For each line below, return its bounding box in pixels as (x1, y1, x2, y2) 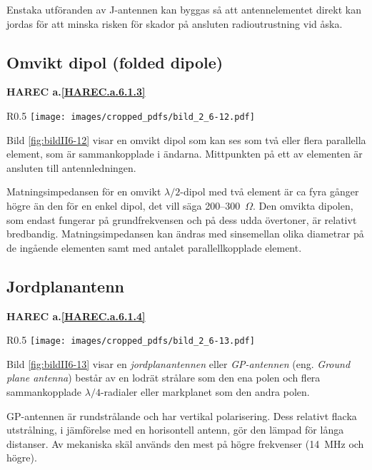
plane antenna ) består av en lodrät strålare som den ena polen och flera (6, 370, 321, 385)
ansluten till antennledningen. (6, 160, 136, 175)
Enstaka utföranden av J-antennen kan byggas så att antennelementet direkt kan (6, 2, 361, 16)
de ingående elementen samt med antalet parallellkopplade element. (6, 240, 302, 255)
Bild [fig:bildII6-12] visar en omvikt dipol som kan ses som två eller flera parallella (6, 132, 366, 147)
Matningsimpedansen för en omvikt (6, 184, 161, 199)
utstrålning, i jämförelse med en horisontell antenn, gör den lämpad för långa (6, 422, 344, 437)
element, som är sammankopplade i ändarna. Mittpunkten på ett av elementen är (6, 146, 363, 161)
